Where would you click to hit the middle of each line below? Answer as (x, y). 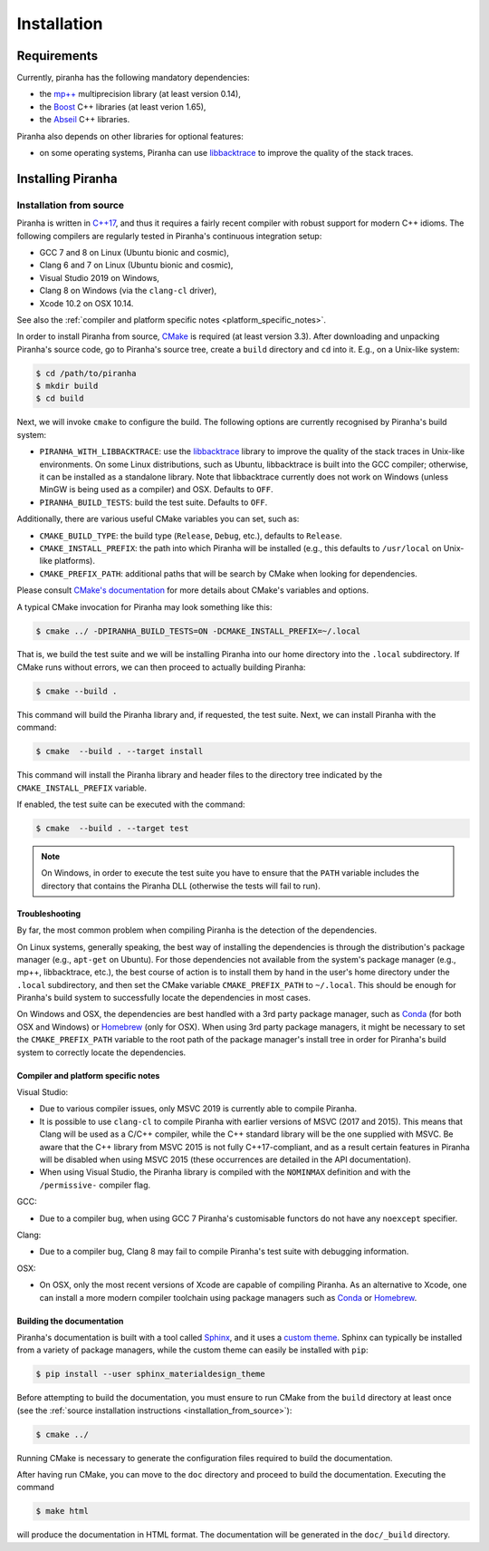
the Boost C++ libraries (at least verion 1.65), (123, 107)
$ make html (62, 1511)
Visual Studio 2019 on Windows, (100, 277)
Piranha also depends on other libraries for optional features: (130, 136)
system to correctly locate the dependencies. (101, 1052)
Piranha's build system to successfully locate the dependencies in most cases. (164, 998)
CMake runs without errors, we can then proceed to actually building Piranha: (161, 667)
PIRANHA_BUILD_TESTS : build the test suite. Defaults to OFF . (153, 502)
